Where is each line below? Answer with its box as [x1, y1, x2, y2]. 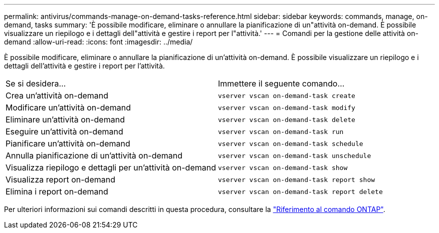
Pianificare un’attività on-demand [6, 138, 130, 148]
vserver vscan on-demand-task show [217, 163, 348, 171]
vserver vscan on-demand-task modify [217, 103, 355, 111]
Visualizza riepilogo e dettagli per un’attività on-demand [6, 162, 216, 172]
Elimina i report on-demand [6, 186, 108, 196]
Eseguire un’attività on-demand [6, 126, 123, 136]
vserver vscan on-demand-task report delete [217, 187, 383, 195]
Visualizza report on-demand [6, 174, 115, 184]
